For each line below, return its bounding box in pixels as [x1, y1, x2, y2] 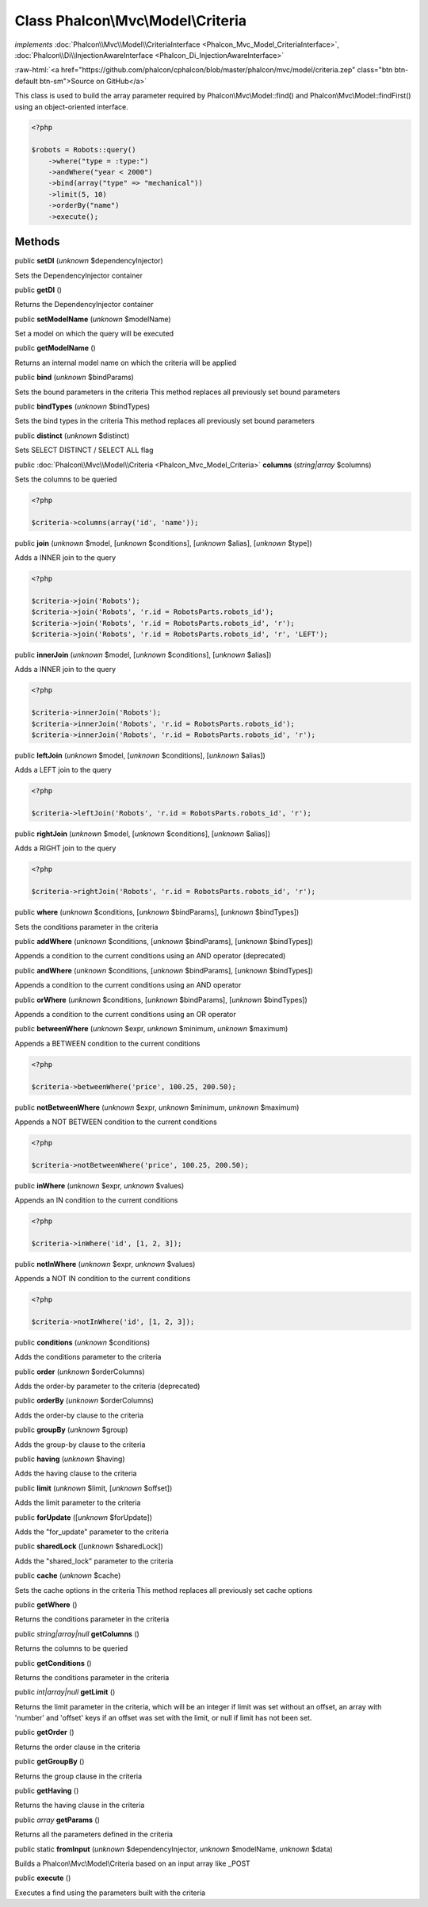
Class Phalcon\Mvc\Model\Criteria [14, 12, 247, 29]
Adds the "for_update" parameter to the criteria [14, 1527, 170, 1537]
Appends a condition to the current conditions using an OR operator [14, 1009, 237, 1019]
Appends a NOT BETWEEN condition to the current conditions [14, 1117, 217, 1126]
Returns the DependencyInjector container [14, 300, 154, 309]
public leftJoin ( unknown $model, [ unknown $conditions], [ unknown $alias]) [14, 750, 266, 760]
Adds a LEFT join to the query [14, 765, 112, 775]
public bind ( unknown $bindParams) [14, 373, 135, 382]
